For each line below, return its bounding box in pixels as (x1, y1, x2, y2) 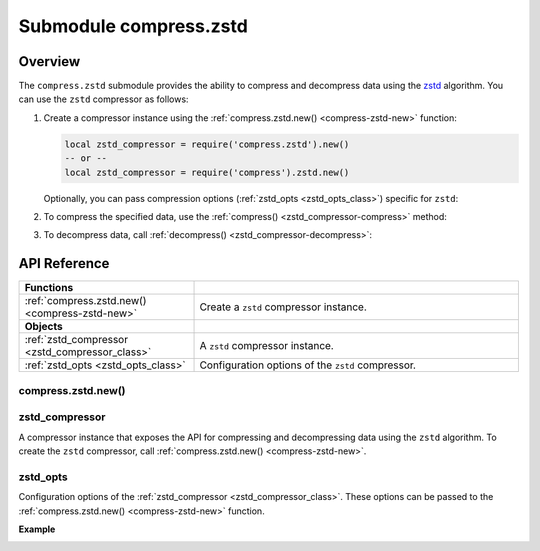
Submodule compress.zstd (18, 15, 249, 37)
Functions (24, 281, 74, 295)
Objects (24, 320, 64, 334)
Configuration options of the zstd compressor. (199, 358, 417, 372)
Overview (18, 53, 81, 70)
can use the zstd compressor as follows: (18, 93, 189, 105)
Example (18, 523, 56, 535)
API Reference (18, 255, 110, 272)
